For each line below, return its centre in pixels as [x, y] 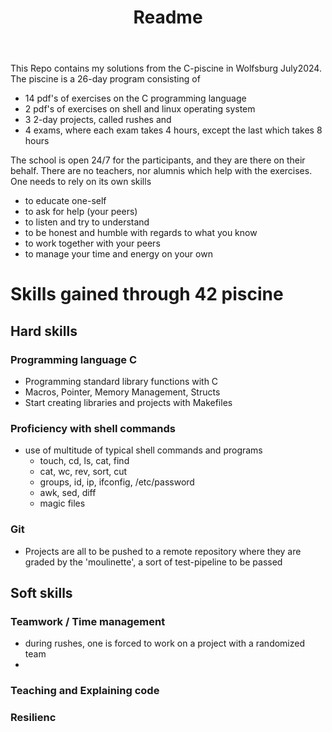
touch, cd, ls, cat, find [84, 461]
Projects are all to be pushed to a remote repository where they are [163, 551]
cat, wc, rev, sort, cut [83, 472]
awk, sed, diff [68, 493]
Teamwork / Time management [88, 621]
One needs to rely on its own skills [81, 182]
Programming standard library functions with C [121, 382]
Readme [168, 17]
